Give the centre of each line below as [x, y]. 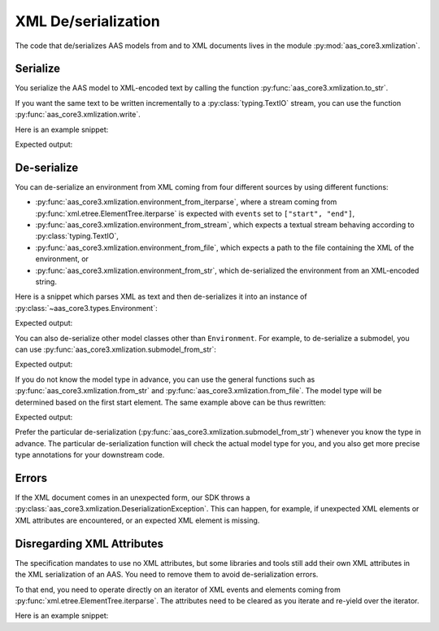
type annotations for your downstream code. [90, 455]
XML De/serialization [87, 21]
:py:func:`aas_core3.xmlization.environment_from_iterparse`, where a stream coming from [186, 202]
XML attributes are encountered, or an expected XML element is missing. [137, 520]
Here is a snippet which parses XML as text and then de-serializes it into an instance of [161, 296]
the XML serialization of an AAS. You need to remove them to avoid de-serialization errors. [167, 575]
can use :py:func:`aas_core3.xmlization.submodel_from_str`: [116, 349]
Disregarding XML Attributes [89, 543]
